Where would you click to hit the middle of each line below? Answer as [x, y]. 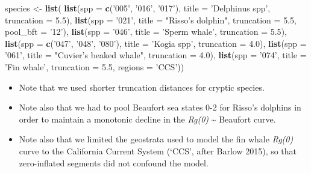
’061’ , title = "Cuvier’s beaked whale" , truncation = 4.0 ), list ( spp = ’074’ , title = [156, 55]
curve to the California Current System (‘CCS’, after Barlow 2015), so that [158, 150]
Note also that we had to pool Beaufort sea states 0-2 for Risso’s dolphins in [160, 107]
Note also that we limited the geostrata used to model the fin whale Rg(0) [156, 139]
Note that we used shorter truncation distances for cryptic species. [142, 87]
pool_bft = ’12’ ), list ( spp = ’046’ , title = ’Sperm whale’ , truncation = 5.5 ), [146, 32]
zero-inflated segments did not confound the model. [114, 162]
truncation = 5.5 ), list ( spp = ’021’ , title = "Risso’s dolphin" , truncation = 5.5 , [151, 20]
